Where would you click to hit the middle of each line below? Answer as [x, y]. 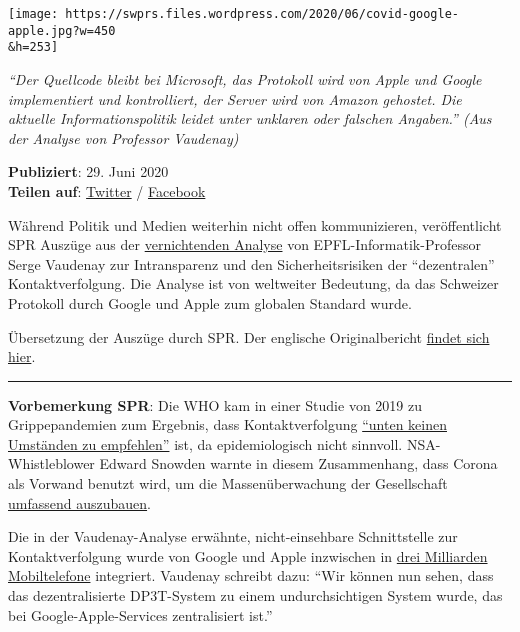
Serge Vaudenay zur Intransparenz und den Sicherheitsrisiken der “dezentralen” [251, 263]
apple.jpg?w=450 [62, 30]
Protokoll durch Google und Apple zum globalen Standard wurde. [210, 302]
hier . [22, 356]
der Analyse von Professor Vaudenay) [123, 137]
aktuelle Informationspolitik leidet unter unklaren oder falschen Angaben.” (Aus [250, 118]
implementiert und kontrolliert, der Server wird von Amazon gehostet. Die [235, 98]
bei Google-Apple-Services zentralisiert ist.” [140, 614]
